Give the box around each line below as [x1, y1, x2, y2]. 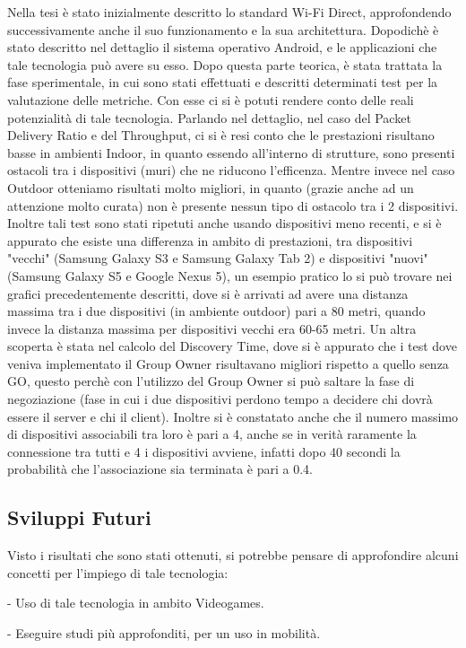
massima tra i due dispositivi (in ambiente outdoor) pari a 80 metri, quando [7, 302, 426, 320]
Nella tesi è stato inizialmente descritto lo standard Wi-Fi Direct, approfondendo [7, 3, 452, 21]
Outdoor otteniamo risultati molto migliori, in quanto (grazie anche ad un [7, 178, 414, 197]
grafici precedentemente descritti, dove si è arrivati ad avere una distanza [7, 284, 409, 302]
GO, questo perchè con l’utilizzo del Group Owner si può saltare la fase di [7, 372, 415, 390]
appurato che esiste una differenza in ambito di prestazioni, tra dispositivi [7, 231, 413, 250]
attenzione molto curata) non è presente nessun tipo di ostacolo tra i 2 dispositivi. [7, 196, 459, 215]
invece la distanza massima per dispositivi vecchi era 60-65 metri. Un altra [7, 319, 417, 337]
